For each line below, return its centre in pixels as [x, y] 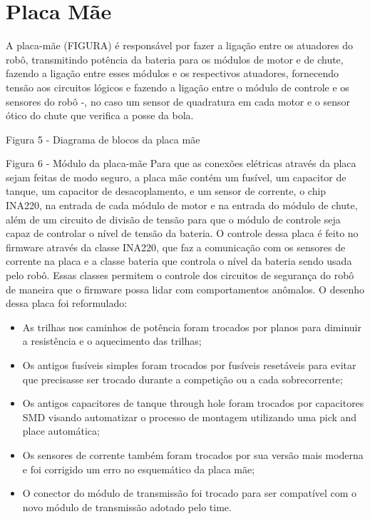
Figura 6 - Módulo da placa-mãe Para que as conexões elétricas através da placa [181, 163]
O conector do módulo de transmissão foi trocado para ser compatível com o [190, 493]
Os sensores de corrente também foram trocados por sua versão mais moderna [193, 454]
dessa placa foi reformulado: [67, 303]
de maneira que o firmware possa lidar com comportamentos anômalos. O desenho [185, 289]
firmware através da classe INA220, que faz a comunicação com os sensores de [176, 247]
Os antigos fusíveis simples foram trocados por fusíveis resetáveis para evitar [189, 365]
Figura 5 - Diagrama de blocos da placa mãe [103, 139]
